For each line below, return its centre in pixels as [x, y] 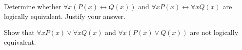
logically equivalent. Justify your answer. [65, 16]
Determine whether [33, 6]
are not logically [214, 32]
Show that [19, 32]
